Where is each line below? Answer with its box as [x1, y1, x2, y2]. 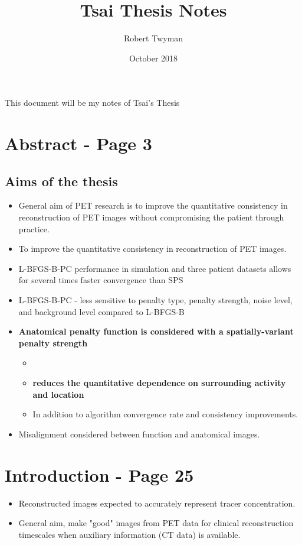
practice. [18, 222, 50, 235]
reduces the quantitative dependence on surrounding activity [32, 377, 286, 389]
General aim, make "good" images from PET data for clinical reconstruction [18, 517, 294, 529]
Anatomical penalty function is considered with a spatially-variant [18, 325, 294, 338]
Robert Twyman [123, 32, 183, 44]
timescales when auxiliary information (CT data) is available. [18, 528, 241, 540]
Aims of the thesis [5, 171, 118, 190]
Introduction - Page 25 [5, 462, 194, 486]
